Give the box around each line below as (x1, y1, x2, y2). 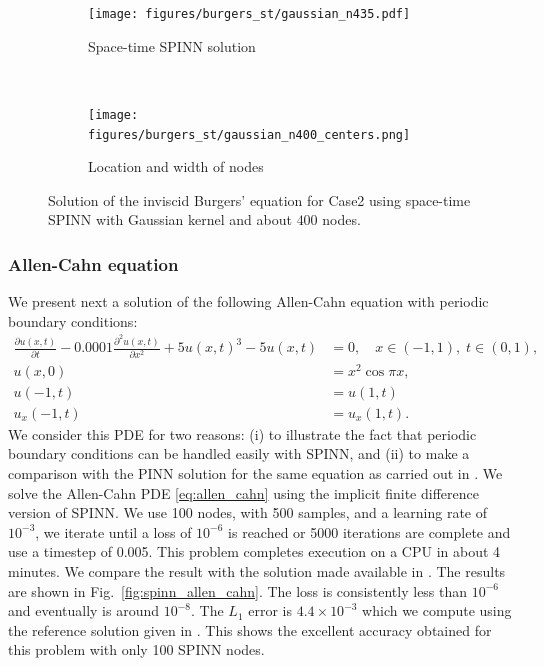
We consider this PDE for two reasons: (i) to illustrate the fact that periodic (8, 423, 477, 444)
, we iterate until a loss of (35, 521, 192, 542)
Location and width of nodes (88, 156, 264, 177)
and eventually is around (8, 600, 160, 621)
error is (248, 600, 292, 621)
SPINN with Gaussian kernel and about (48, 209, 292, 230)
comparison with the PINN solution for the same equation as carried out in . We (8, 462, 503, 483)
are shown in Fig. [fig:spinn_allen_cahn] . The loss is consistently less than (8, 580, 468, 601)
